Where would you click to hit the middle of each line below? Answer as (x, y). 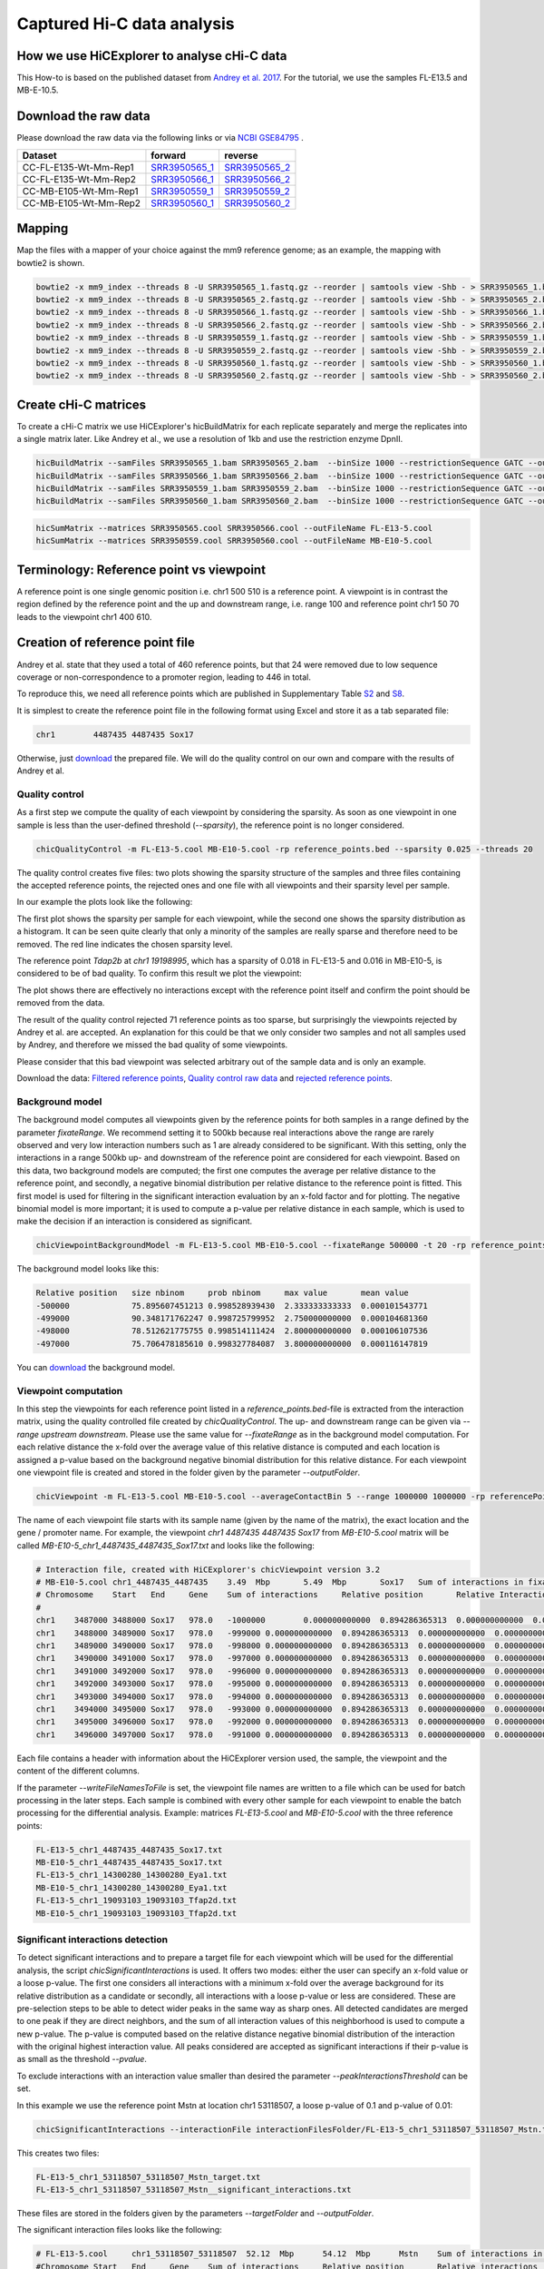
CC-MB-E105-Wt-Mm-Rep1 (81, 191)
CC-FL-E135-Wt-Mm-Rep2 (79, 179)
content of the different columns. (78, 1771)
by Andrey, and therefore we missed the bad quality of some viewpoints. (152, 1045)
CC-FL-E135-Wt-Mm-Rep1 (78, 167)
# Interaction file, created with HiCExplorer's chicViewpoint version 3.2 (208, 1569)
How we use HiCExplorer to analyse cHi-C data (152, 56)
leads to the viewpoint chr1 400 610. (84, 616)
